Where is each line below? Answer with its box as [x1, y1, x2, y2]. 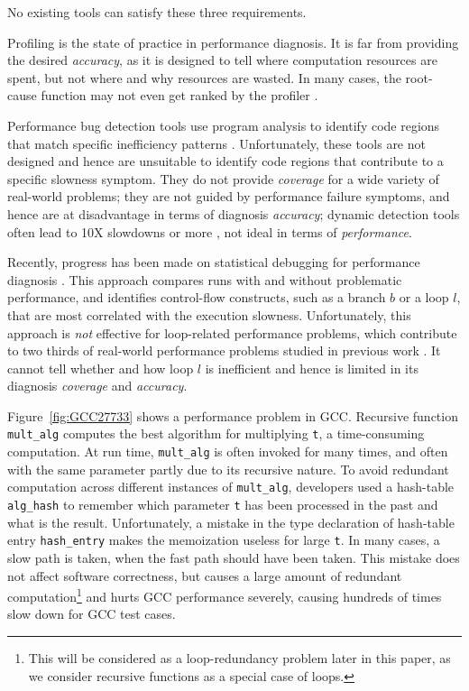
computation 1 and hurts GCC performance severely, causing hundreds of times [7, 585, 442, 605]
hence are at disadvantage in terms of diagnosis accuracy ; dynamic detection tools [7, 204, 460, 223]
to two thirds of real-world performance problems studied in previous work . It [7, 341, 441, 360]
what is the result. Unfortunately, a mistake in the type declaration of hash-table [7, 512, 455, 531]
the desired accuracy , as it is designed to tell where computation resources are [7, 51, 437, 69]
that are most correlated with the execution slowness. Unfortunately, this [7, 305, 411, 324]
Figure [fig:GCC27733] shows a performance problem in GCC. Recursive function [7, 406, 458, 425]
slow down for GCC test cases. [7, 604, 176, 623]
